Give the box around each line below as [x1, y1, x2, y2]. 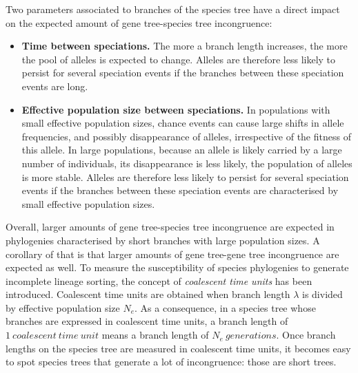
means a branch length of [101, 328, 209, 342]
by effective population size [6, 300, 120, 315]
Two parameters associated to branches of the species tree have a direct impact [6, 2, 340, 16]
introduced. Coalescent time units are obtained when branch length [6, 287, 290, 301]
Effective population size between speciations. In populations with [21, 102, 330, 116]
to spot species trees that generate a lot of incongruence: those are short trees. [6, 354, 337, 369]
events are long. [21, 78, 88, 93]
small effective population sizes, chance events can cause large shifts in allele [21, 116, 344, 130]
